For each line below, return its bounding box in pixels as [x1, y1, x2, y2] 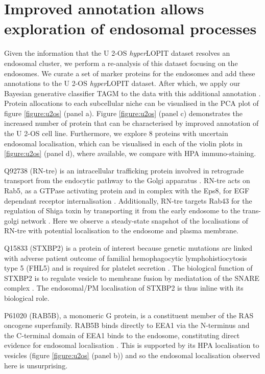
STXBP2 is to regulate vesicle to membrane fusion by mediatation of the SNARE [4, 272, 260, 283]
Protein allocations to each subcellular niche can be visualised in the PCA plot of [4, 98, 259, 108]
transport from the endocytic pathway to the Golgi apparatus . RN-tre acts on [4, 175, 250, 186]
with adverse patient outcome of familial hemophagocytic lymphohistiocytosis [4, 252, 247, 263]
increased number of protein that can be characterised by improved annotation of [4, 118, 259, 128]
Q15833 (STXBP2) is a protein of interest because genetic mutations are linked [4, 243, 253, 253]
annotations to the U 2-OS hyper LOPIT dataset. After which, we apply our [4, 78, 240, 89]
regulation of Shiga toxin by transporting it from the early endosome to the [4, 205, 240, 216]
